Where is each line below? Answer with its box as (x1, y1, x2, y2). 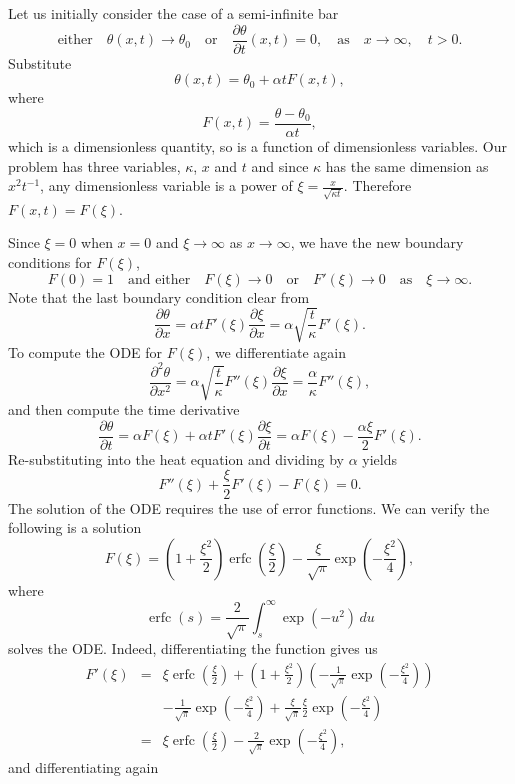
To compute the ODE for (8, 341, 163, 362)
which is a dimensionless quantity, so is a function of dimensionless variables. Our (8, 135, 508, 156)
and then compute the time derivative (8, 399, 240, 420)
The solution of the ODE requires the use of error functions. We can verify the (8, 497, 490, 518)
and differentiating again (8, 756, 159, 777)
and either (127, 272, 191, 287)
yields (362, 448, 398, 469)
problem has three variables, (8, 155, 181, 176)
